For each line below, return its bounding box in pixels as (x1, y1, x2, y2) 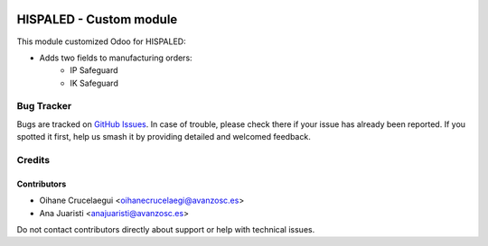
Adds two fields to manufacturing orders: (39, 52, 193, 63)
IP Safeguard (70, 65, 118, 76)
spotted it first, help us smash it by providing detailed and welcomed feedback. (16, 132, 311, 142)
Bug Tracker (16, 100, 72, 113)
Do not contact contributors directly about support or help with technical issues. (16, 223, 315, 234)
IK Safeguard (70, 77, 119, 88)
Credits (16, 153, 50, 166)
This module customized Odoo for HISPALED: (16, 36, 186, 47)
